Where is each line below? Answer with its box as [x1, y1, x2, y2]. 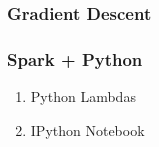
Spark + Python [7, 46, 143, 71]
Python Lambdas [30, 86, 136, 107]
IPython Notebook [30, 119, 145, 140]
